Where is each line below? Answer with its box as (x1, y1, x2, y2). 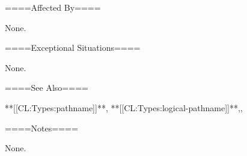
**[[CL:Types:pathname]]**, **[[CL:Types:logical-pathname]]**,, (5, 101, 243, 114)
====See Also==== (5, 81, 88, 94)
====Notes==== (5, 121, 78, 134)
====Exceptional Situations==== (5, 41, 141, 54)
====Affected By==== (5, 1, 101, 13)
